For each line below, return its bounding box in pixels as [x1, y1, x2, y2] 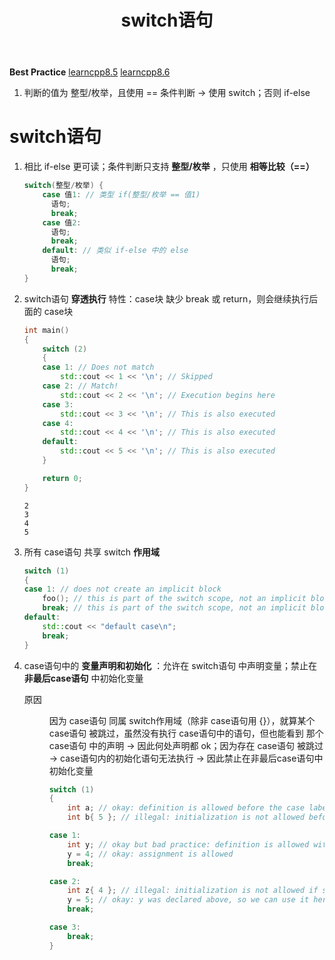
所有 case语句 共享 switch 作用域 [23, 546, 161, 558]
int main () [23, 325, 70, 335]
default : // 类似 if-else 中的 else [42, 246, 189, 256]
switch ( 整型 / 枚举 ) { [23, 181, 104, 191]
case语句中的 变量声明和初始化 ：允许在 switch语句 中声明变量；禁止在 [23, 659, 318, 671]
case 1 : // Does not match [42, 362, 155, 373]
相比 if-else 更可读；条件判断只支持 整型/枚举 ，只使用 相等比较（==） [23, 161, 315, 173]
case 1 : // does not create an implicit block [23, 584, 222, 595]
